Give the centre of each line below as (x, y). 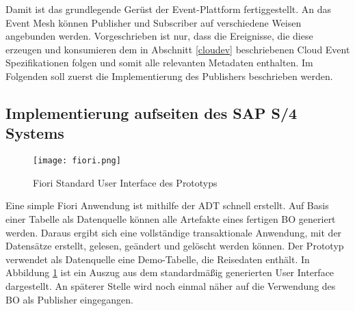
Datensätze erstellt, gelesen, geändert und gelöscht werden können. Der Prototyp (175, 246)
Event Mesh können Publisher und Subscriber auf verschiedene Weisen (154, 22)
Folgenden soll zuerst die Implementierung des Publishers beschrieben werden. (169, 76)
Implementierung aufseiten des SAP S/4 (152, 112)
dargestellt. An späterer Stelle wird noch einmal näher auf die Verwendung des (171, 285)
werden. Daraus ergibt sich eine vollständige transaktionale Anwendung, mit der (174, 232)
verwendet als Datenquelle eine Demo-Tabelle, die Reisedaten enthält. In (158, 259)
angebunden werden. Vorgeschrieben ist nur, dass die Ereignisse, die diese (159, 36)
